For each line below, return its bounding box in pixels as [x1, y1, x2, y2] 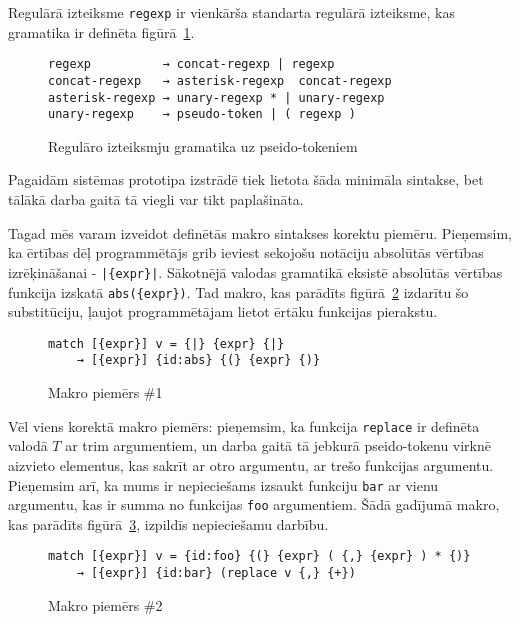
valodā [8, 435, 48, 456]
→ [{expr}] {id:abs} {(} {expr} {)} [76, 353, 321, 368]
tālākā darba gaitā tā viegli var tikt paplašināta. [8, 189, 304, 210]
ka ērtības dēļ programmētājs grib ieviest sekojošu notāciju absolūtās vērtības [8, 242, 484, 263]
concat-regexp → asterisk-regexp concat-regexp [48, 73, 392, 88]
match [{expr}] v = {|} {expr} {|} [48, 336, 285, 351]
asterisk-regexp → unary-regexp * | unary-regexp [48, 90, 385, 105]
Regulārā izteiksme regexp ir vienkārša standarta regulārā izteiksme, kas [8, 2, 456, 22]
